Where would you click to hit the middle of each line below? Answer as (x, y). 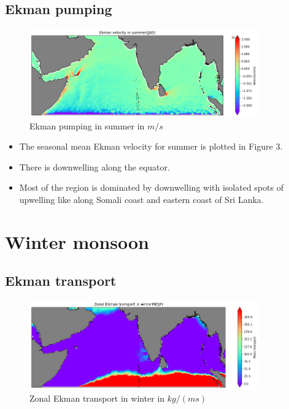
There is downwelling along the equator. (94, 166)
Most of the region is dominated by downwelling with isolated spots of (151, 187)
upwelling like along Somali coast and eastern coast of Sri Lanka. (141, 199)
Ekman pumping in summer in (87, 125)
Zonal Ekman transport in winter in (97, 398)
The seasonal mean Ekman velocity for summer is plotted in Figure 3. (151, 146)
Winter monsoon (77, 241)
